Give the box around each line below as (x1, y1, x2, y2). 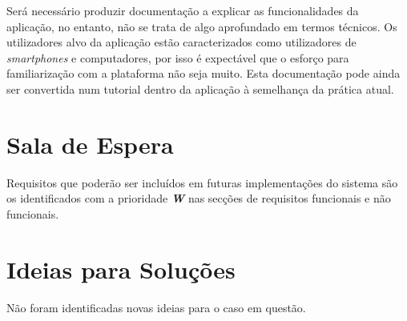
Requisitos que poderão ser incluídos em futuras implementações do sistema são (6, 174, 398, 191)
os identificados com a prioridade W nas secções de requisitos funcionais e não (6, 190, 391, 207)
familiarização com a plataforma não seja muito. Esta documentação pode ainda (6, 65, 401, 82)
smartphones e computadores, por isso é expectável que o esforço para (6, 49, 349, 66)
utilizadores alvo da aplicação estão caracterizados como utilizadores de (6, 34, 357, 50)
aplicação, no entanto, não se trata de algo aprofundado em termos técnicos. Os (6, 18, 397, 34)
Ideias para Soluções (6, 252, 236, 285)
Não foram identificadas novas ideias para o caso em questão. (6, 299, 306, 315)
